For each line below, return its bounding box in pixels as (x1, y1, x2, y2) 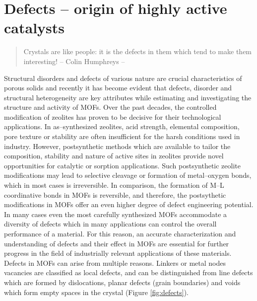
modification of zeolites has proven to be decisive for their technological (4, 111, 221, 122)
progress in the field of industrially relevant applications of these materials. (4, 248, 232, 258)
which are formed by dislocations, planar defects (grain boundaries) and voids (4, 277, 241, 287)
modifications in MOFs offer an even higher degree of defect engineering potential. (4, 199, 254, 210)
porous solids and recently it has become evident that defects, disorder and (4, 82, 232, 93)
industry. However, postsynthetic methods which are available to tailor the (4, 141, 231, 151)
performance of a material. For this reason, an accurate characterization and (4, 228, 236, 238)
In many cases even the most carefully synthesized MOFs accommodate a (4, 209, 227, 219)
